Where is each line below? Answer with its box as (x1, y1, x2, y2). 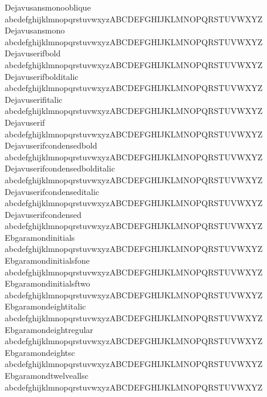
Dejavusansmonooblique (5, 1, 91, 13)
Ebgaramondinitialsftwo (5, 277, 90, 290)
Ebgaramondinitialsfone (5, 254, 90, 267)
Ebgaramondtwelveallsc (5, 369, 89, 381)
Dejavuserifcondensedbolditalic (5, 162, 115, 174)
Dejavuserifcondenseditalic (5, 185, 100, 197)
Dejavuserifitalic (5, 93, 63, 105)
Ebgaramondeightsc (5, 346, 75, 358)
